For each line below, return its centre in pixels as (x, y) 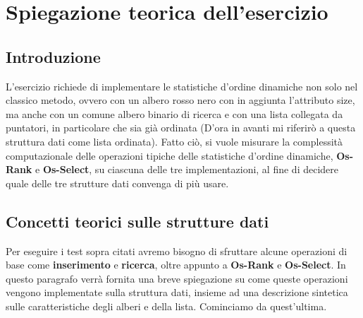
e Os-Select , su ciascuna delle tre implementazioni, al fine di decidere (187, 169)
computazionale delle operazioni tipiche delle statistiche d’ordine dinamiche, (170, 155)
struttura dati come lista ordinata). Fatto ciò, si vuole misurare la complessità (174, 141)
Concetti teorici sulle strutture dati (137, 221)
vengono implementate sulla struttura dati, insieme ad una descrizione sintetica (177, 292)
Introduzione (53, 56)
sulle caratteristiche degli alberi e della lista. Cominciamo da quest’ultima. (166, 306)
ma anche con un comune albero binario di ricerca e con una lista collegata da (174, 113)
